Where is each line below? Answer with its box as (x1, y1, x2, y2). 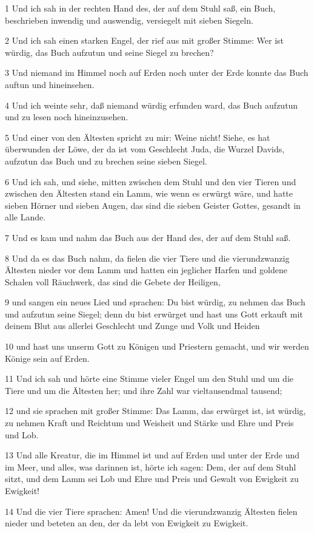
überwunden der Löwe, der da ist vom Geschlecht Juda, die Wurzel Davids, (5, 143, 285, 155)
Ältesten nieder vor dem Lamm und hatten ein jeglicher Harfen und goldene (5, 263, 287, 276)
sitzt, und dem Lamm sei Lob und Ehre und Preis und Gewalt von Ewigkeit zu (5, 472, 299, 485)
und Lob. (5, 428, 39, 441)
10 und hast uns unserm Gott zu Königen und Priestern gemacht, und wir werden (5, 340, 309, 353)
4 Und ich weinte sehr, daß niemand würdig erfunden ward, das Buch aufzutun (5, 98, 298, 111)
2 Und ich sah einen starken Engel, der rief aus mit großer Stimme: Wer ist (5, 34, 284, 47)
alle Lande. (5, 211, 46, 223)
